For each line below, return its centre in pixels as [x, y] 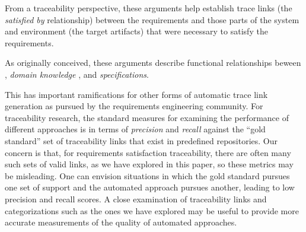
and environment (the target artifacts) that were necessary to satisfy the [136, 31]
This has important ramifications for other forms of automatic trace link [136, 94]
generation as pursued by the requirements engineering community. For [134, 106]
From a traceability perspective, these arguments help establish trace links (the [149, 8]
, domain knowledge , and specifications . [77, 74]
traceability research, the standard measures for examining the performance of [147, 117]
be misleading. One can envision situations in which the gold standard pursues [147, 175]
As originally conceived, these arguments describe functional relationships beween [153, 63]
